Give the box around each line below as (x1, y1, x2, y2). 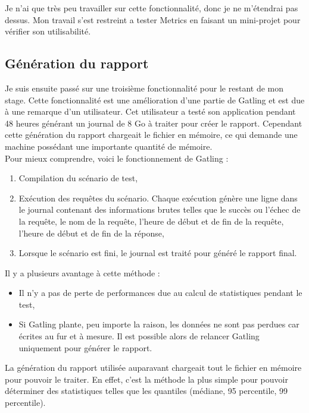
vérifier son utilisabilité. (5, 25, 91, 37)
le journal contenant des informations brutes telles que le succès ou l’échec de (18, 203, 301, 216)
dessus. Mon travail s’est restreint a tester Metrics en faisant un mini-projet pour (5, 13, 301, 26)
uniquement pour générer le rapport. (18, 341, 152, 354)
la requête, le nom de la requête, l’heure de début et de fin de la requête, (18, 215, 284, 227)
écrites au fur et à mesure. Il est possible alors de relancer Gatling (18, 330, 260, 342)
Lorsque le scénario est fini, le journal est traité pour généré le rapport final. (18, 247, 297, 259)
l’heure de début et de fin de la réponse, (18, 226, 164, 239)
